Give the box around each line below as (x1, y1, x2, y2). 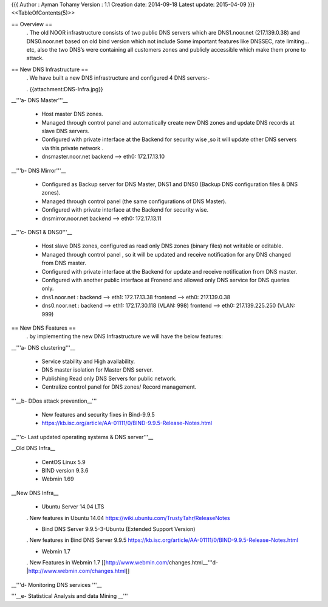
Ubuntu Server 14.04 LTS (41, 503, 104, 510)
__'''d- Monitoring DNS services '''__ (11, 581, 102, 588)
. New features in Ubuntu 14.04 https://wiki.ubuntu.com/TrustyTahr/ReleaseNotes (26, 514, 230, 521)
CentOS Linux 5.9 (41, 458, 86, 465)
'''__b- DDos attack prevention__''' (11, 397, 97, 404)
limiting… (286, 37, 309, 45)
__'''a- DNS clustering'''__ (11, 344, 75, 351)
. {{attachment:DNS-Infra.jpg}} (26, 85, 103, 92)
